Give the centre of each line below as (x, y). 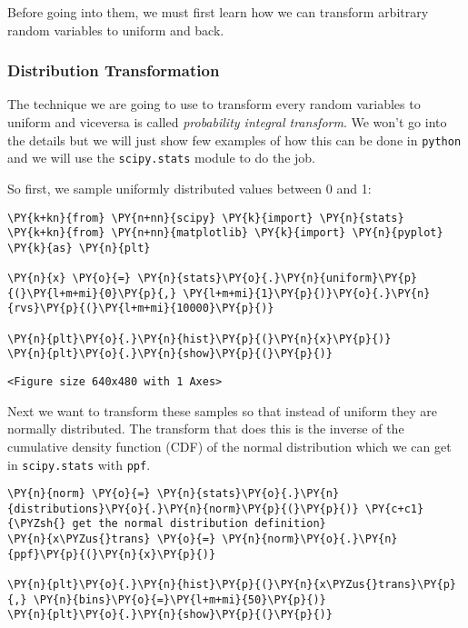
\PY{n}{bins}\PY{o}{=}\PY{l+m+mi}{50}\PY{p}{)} (179, 599)
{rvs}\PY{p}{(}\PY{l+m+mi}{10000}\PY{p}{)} (141, 309)
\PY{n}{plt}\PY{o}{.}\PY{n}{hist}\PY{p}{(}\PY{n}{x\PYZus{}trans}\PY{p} (232, 585)
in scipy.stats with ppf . (79, 464)
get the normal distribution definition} (199, 524)
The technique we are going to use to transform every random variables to (214, 104)
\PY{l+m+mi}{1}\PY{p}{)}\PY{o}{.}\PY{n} (307, 293)
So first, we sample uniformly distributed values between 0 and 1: (189, 188)
